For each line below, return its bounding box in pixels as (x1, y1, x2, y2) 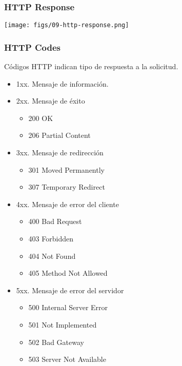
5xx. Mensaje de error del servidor (16, 284, 124, 295)
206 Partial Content (28, 130, 91, 140)
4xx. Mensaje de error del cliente (16, 198, 119, 209)
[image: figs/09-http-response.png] (4, 22, 129, 29)
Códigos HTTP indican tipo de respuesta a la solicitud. (4, 61, 178, 72)
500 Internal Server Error (28, 302, 108, 313)
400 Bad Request (28, 216, 82, 227)
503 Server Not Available (28, 354, 106, 364)
